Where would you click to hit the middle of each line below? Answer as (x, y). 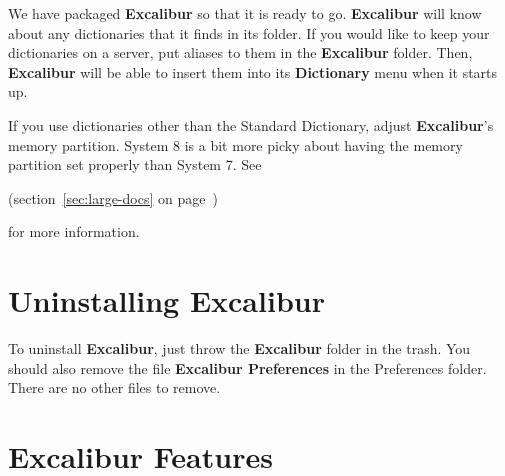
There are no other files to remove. (114, 387)
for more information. (74, 231)
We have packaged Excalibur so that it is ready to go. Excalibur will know (245, 13)
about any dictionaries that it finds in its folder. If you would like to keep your (249, 32)
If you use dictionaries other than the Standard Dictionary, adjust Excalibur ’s (251, 124)
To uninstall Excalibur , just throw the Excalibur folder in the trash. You (239, 348)
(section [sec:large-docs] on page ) (113, 197)
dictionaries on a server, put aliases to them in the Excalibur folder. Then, (240, 52)
